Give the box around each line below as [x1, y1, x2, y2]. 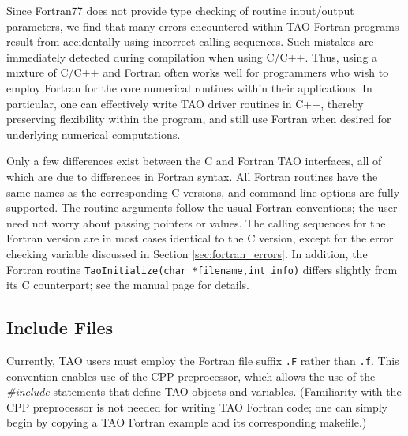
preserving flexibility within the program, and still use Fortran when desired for [6, 111, 391, 127]
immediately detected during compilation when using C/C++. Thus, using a [6, 48, 378, 65]
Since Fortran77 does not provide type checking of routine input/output [6, 2, 354, 18]
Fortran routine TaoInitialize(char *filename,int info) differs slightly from [6, 261, 398, 277]
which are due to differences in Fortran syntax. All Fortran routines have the [6, 167, 378, 184]
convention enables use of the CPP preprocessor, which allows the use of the [6, 367, 376, 384]
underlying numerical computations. [6, 126, 181, 142]
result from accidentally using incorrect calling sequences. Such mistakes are [6, 33, 374, 50]
